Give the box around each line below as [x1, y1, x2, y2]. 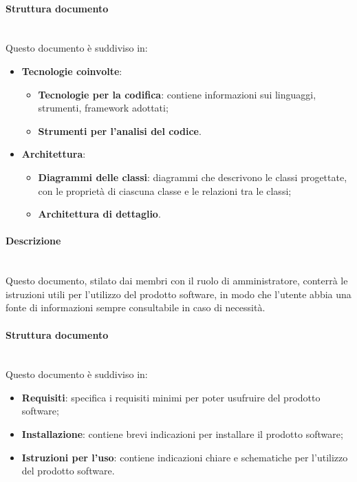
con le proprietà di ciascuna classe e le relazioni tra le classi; [38, 183, 292, 198]
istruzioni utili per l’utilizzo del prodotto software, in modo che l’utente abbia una [6, 286, 351, 301]
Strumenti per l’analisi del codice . [38, 123, 202, 138]
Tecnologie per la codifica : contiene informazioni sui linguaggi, [38, 87, 316, 101]
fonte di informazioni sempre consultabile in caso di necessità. [6, 300, 266, 315]
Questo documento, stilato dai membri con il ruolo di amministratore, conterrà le [6, 273, 348, 288]
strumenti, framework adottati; [38, 101, 169, 115]
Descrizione [6, 233, 61, 248]
